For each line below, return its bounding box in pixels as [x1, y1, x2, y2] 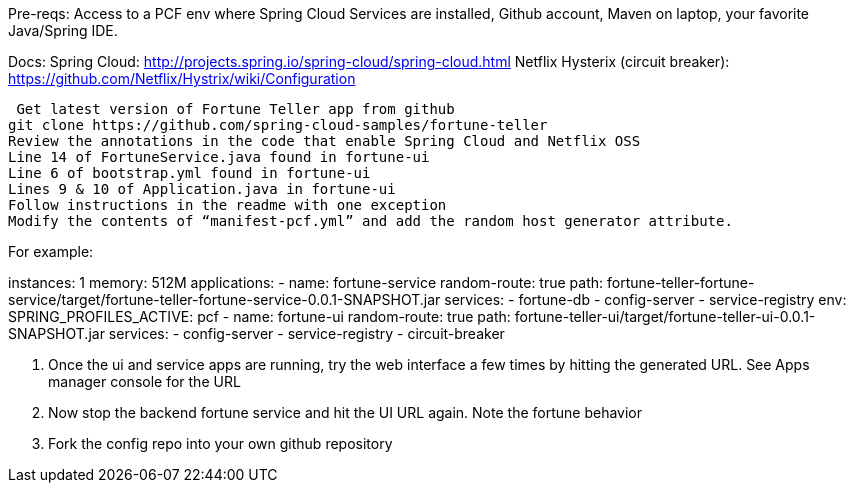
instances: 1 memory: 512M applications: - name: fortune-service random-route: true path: [8, 274, 604, 291]
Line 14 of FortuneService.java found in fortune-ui [8, 149, 430, 165]
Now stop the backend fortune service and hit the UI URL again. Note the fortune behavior [48, 404, 642, 421]
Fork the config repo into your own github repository [48, 435, 393, 452]
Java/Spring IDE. [8, 22, 118, 39]
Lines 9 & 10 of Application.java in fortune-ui [8, 181, 396, 197]
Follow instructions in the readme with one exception [8, 197, 447, 213]
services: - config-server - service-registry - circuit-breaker [108, 325, 505, 342]
